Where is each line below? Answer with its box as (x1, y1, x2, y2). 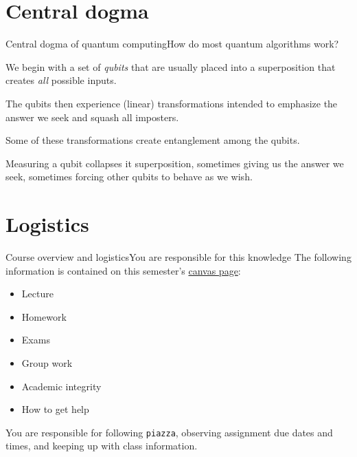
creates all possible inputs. (5, 73, 117, 87)
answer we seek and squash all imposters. (5, 109, 179, 124)
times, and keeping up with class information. (5, 438, 198, 453)
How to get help (21, 402, 89, 416)
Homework (21, 309, 67, 323)
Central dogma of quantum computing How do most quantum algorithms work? (5, 36, 339, 51)
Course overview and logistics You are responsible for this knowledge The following (5, 250, 352, 264)
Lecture (21, 286, 54, 301)
